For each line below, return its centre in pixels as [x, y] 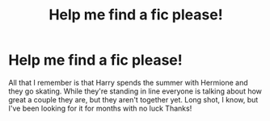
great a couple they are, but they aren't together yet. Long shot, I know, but [133, 99]
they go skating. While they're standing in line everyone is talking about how [135, 91]
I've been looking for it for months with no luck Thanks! [100, 108]
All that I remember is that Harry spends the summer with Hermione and [128, 82]
